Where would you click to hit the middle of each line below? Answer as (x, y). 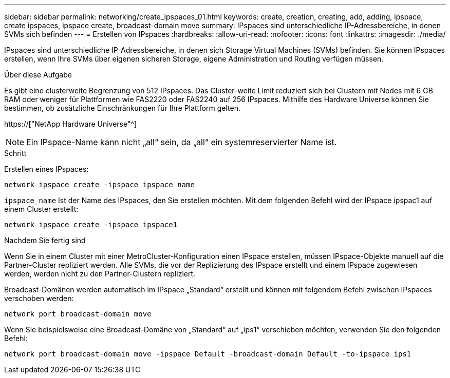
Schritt (15, 153)
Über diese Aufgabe (38, 75)
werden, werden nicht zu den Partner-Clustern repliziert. (100, 274)
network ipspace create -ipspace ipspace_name (99, 185)
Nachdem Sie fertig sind (45, 240)
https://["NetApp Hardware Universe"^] (71, 124)
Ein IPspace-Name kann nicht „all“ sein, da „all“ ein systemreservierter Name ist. (182, 142)
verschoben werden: (39, 298)
